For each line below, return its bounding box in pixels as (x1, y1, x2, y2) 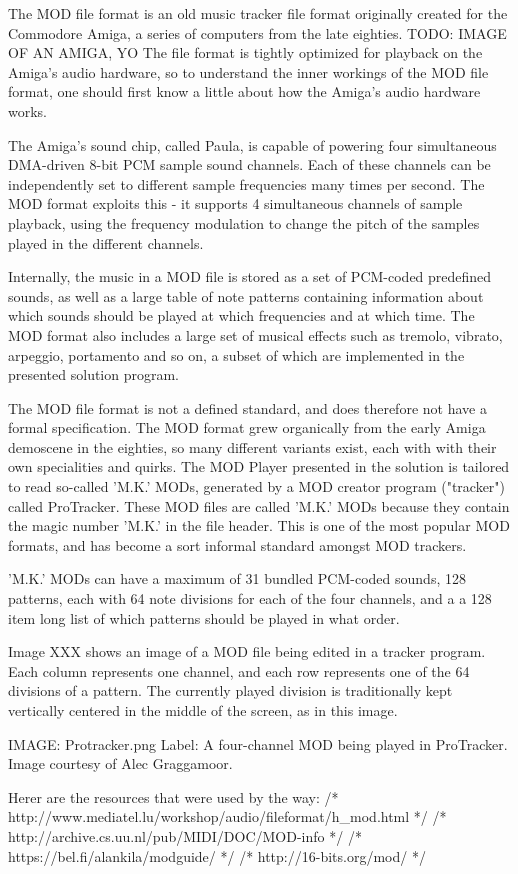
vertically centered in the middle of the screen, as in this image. (8, 700, 398, 720)
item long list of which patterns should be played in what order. (8, 607, 400, 628)
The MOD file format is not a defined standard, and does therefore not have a (8, 397, 487, 418)
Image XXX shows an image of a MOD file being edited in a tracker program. (8, 641, 486, 662)
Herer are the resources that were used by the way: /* (8, 786, 339, 807)
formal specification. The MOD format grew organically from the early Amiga (8, 417, 486, 438)
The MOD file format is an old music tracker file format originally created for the (8, 3, 508, 23)
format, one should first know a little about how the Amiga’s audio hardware (8, 81, 481, 102)
